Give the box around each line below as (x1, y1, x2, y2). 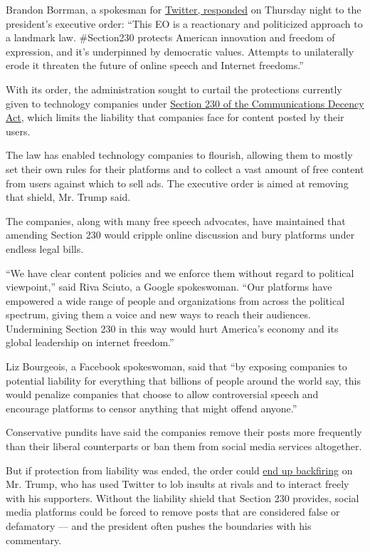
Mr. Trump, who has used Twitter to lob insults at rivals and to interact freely (6, 477, 349, 491)
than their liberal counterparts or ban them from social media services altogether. (6, 439, 362, 454)
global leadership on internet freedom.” (6, 335, 174, 350)
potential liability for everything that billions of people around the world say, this (6, 373, 361, 387)
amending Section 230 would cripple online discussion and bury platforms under (6, 227, 355, 242)
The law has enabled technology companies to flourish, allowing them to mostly (6, 147, 353, 162)
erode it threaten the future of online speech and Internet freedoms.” (6, 58, 304, 73)
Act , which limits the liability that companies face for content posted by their (6, 110, 344, 125)
